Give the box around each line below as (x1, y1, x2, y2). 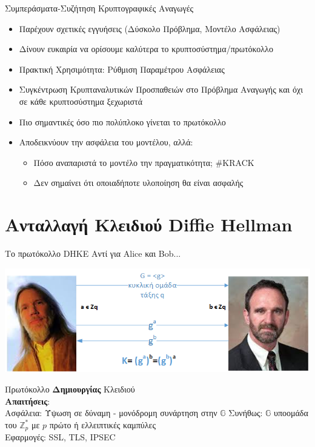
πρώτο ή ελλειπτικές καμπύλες (49, 418, 156, 431)
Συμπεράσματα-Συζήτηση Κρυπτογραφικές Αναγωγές (5, 2, 194, 14)
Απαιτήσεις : (5, 394, 50, 407)
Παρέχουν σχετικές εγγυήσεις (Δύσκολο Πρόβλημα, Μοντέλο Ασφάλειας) (19, 22, 280, 35)
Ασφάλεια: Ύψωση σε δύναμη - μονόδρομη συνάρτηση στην (5, 406, 217, 419)
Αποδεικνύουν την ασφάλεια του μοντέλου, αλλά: (19, 136, 193, 148)
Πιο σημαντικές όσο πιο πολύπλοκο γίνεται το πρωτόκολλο (19, 115, 226, 128)
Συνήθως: (228, 406, 263, 419)
